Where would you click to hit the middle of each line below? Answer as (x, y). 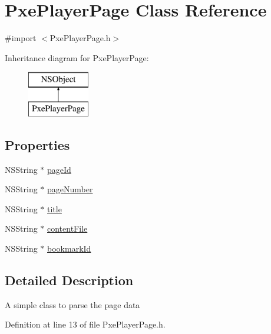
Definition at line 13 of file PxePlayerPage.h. (85, 324)
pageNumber (70, 189)
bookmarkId (69, 248)
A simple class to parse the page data (72, 304)
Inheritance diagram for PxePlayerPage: (77, 57)
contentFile (67, 228)
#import (21, 38)
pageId (59, 169)
